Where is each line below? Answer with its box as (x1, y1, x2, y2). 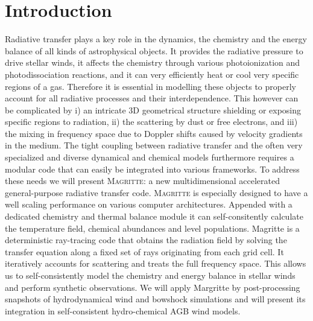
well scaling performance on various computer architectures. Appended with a (5, 198, 292, 211)
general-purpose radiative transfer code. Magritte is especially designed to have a (5, 186, 308, 199)
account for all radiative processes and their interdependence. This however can (5, 92, 299, 104)
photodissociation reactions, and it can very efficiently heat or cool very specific (5, 68, 299, 80)
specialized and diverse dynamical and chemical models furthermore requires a (5, 151, 294, 164)
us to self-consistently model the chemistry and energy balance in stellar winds (5, 269, 296, 281)
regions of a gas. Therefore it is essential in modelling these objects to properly (5, 80, 296, 92)
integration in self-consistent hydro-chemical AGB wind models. (5, 304, 241, 317)
